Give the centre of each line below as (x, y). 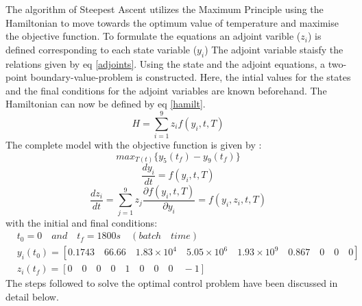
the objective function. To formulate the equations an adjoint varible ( (153, 36)
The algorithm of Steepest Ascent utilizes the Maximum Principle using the (165, 9)
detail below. (32, 297)
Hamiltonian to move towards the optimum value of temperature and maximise (172, 22)
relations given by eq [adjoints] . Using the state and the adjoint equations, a (165, 63)
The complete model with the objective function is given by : (134, 145)
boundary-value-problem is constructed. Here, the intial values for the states (191, 77)
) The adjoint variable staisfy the (274, 49)
